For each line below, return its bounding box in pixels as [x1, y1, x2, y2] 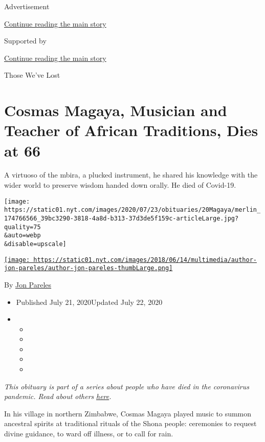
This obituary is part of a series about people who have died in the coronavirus [4, 381, 249, 391]
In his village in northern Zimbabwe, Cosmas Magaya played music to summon [4, 408, 252, 418]
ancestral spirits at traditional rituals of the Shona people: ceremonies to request [4, 418, 257, 429]
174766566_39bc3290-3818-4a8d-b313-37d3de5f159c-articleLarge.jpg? [4, 214, 239, 222]
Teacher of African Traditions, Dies [4, 120, 258, 141]
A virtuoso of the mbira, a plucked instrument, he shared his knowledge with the [4, 169, 258, 180]
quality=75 [4, 223, 41, 231]
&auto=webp [4, 232, 41, 239]
